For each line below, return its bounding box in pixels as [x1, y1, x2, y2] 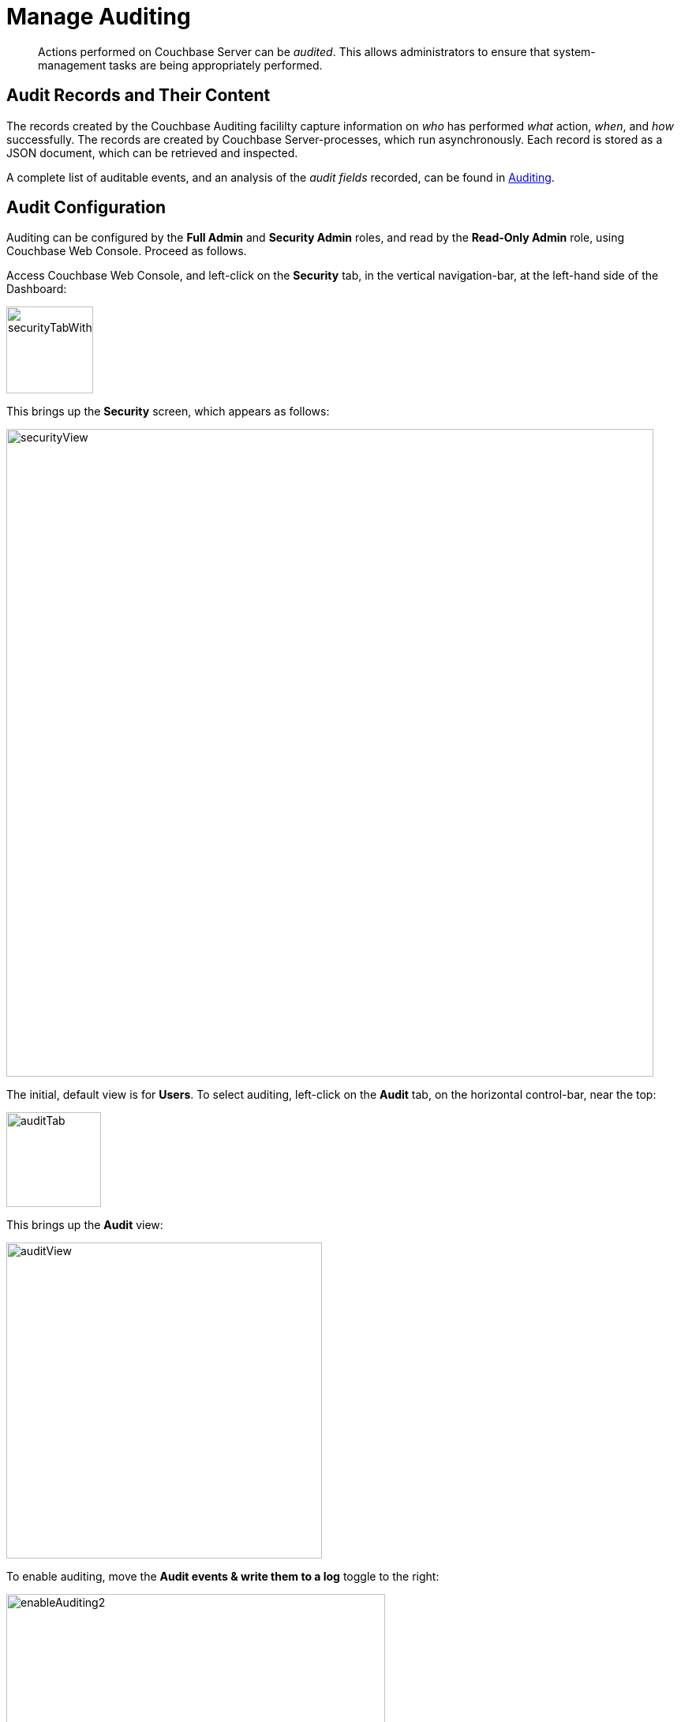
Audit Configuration [6, 197, 167, 218]
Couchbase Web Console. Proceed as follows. [6, 244, 247, 258]
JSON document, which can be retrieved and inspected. [6, 145, 298, 160]
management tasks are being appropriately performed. [38, 58, 323, 72]
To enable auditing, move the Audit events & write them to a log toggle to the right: [6, 1570, 440, 1584]
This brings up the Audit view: [6, 1218, 163, 1232]
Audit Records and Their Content [6, 85, 271, 106]
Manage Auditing [6, 3, 191, 30]
